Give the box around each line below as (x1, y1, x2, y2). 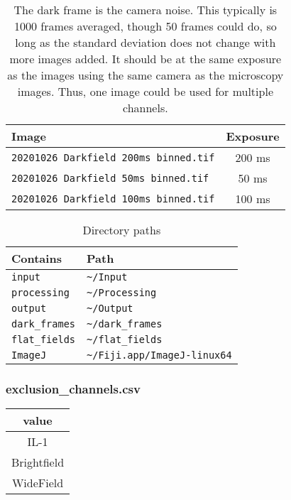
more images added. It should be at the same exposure (9, 50, 282, 67)
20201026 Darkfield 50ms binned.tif (11, 172, 209, 184)
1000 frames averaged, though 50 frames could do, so (13, 18, 277, 34)
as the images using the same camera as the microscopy (7, 67, 284, 83)
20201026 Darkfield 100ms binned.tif (11, 192, 215, 205)
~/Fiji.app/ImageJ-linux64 (87, 349, 232, 361)
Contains (11, 250, 62, 266)
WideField (11, 474, 64, 491)
